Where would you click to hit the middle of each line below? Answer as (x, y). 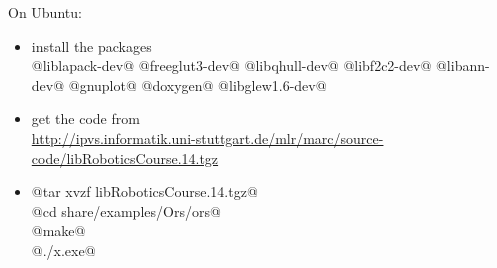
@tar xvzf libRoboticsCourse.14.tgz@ (144, 191)
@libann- (462, 65)
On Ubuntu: (45, 12)
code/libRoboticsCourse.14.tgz (125, 157)
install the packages (91, 45)
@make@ (58, 230)
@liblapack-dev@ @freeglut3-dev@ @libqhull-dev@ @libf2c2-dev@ (231, 65)
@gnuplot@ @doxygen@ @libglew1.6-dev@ (197, 84)
